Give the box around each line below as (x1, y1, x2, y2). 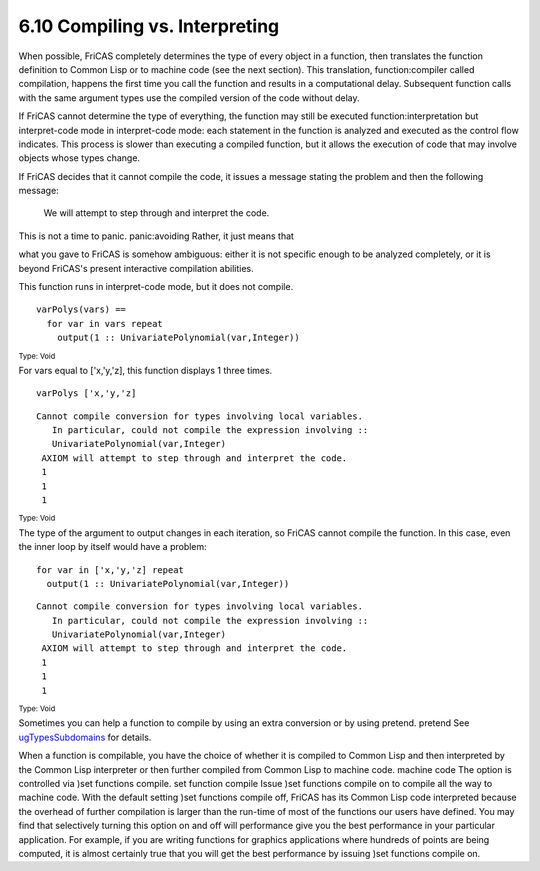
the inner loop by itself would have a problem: (18, 541, 207, 553)
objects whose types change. (18, 152, 140, 164)
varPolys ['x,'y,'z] (36, 388, 137, 399)
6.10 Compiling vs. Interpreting (18, 15, 280, 37)
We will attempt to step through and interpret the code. (43, 207, 270, 219)
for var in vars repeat (46, 318, 164, 329)
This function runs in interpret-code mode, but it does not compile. (18, 281, 294, 293)
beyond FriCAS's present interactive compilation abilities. (18, 262, 254, 274)
